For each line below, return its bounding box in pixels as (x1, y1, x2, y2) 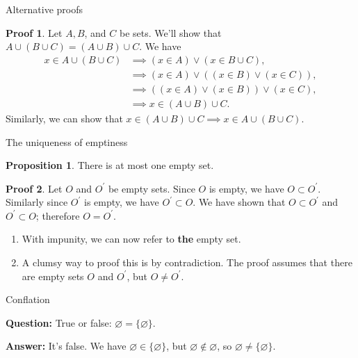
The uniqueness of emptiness (6, 134, 128, 149)
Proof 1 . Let (6, 25, 63, 40)
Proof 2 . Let (6, 181, 63, 195)
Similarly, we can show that (6, 111, 123, 125)
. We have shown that (193, 195, 286, 209)
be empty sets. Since (108, 181, 195, 195)
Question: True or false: (6, 315, 112, 329)
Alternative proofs (6, 2, 83, 16)
